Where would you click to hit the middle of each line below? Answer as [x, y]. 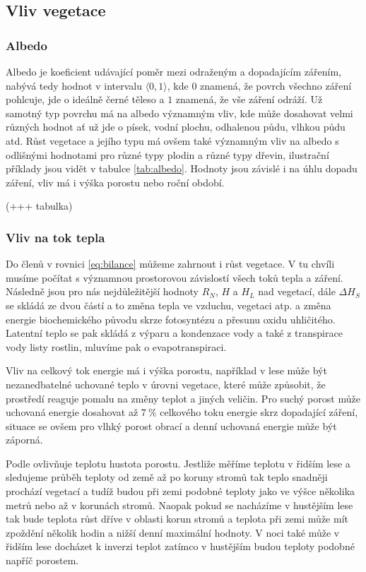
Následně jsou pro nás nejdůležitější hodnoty [102, 291]
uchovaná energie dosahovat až [72, 412]
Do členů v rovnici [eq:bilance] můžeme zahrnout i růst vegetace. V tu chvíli [170, 264]
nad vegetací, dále [297, 291]
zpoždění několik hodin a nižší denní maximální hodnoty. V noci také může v [173, 532]
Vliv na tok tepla [55, 237]
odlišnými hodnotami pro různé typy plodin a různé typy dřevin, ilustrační [167, 154]
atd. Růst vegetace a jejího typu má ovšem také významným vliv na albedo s [172, 140]
